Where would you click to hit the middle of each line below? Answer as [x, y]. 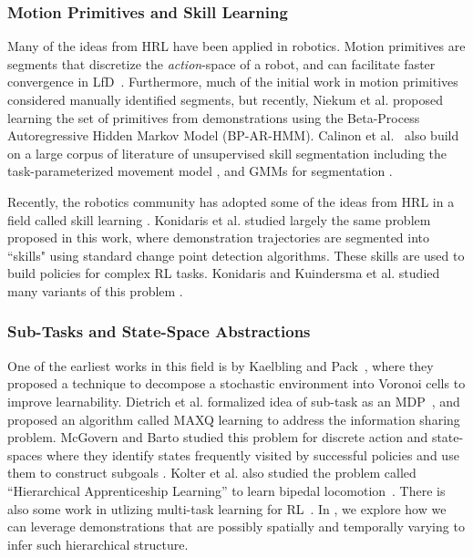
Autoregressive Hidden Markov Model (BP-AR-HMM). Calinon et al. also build [233, 135]
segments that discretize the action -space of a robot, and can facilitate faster [221, 63]
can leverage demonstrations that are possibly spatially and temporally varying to [236, 526]
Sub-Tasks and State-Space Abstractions [159, 331]
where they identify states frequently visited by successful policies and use [252, 454]
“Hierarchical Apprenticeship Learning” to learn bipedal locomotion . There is [226, 490]
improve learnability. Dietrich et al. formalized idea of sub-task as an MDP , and [234, 401]
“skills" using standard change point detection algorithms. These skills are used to [236, 255]
